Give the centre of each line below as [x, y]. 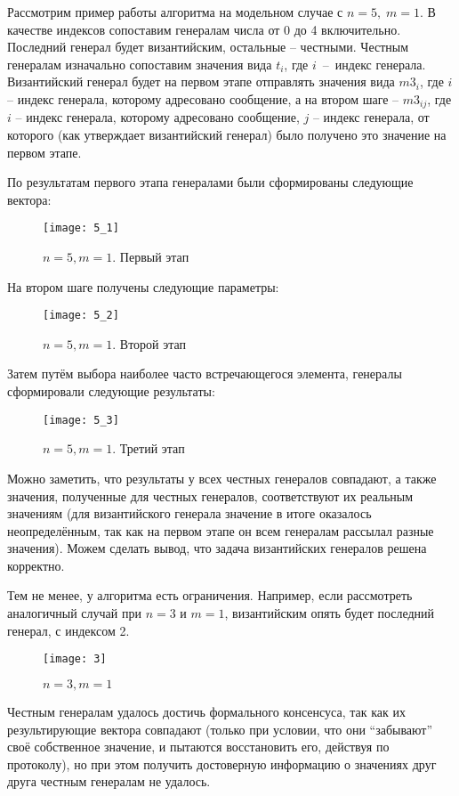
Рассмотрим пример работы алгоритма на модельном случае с [175, 12]
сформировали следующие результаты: [111, 391]
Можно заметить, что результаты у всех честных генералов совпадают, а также [222, 478]
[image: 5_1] [81, 228]
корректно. [36, 565]
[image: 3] [75, 659]
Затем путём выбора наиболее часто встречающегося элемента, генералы [205, 374]
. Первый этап [151, 257]
